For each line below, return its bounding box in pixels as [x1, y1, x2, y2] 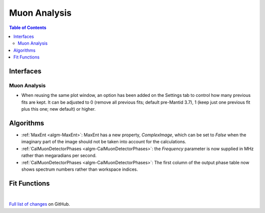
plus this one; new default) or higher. [21, 106, 96, 112]
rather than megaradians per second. [21, 152, 97, 158]
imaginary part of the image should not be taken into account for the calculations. [21, 139, 186, 145]
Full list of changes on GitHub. [9, 201, 70, 207]
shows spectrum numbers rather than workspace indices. [21, 166, 138, 172]
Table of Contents [9, 25, 47, 30]
